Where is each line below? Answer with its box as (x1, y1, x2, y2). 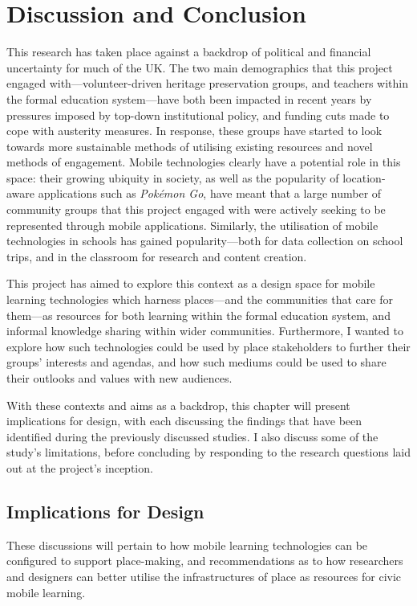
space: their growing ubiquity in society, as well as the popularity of (6, 169, 339, 186)
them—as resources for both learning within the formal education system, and (6, 306, 391, 323)
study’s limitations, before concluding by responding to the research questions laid (6, 444, 411, 461)
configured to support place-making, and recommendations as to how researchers (6, 552, 403, 569)
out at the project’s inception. (6, 459, 153, 476)
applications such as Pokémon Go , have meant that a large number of (38, 185, 382, 202)
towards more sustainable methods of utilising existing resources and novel (6, 137, 373, 154)
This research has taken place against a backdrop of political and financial (6, 43, 371, 60)
